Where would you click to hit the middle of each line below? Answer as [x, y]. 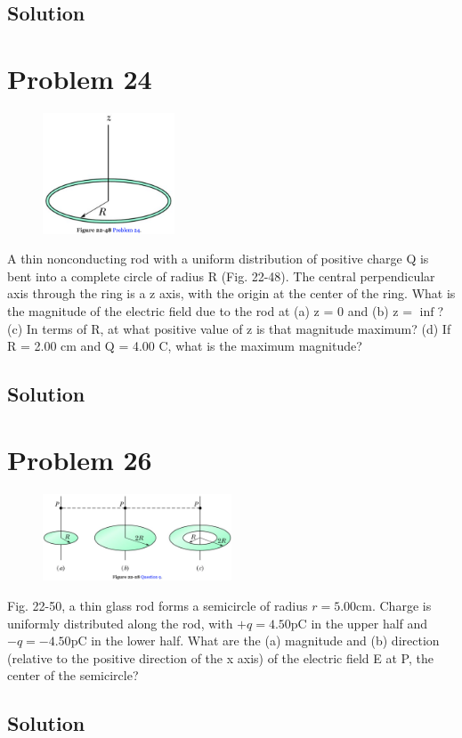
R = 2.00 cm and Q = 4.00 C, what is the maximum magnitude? [185, 346]
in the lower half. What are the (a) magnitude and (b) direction [265, 641]
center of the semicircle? [73, 675]
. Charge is [401, 606]
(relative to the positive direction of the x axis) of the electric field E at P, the [220, 657]
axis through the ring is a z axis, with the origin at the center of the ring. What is [231, 293]
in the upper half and [369, 623]
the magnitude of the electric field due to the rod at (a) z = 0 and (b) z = [210, 311]
